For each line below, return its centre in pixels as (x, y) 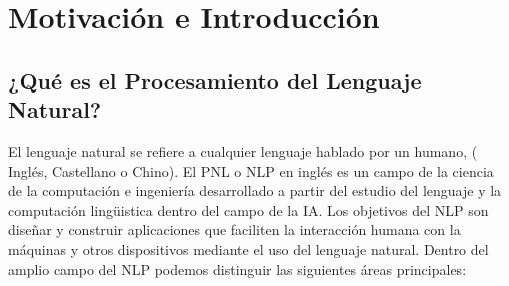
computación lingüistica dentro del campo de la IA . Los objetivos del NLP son (248, 209)
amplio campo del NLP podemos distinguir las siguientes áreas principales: (237, 268)
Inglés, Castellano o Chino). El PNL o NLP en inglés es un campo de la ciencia (251, 170)
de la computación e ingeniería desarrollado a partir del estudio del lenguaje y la (255, 190)
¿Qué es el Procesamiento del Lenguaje (215, 79)
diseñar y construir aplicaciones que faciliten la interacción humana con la (234, 229)
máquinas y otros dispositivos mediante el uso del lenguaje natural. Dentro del (248, 248)
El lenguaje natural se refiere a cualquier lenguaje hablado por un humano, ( (243, 150)
